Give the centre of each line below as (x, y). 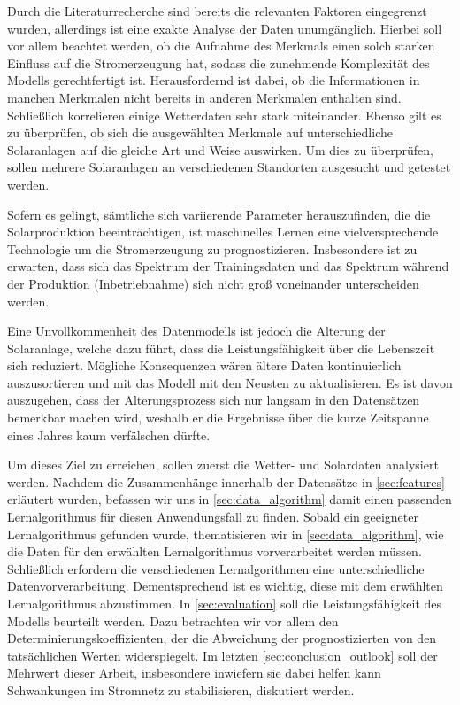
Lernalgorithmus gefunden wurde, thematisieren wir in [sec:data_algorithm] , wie (226, 534)
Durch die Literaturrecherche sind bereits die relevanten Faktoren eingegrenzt (217, 11)
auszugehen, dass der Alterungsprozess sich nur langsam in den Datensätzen (214, 400)
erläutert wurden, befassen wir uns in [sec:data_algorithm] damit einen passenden (230, 499)
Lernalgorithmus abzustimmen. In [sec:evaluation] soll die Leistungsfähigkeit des (225, 603)
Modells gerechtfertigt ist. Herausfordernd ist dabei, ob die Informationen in (214, 80)
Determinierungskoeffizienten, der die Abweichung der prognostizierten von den (222, 638)
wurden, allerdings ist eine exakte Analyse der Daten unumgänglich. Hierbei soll (225, 28)
